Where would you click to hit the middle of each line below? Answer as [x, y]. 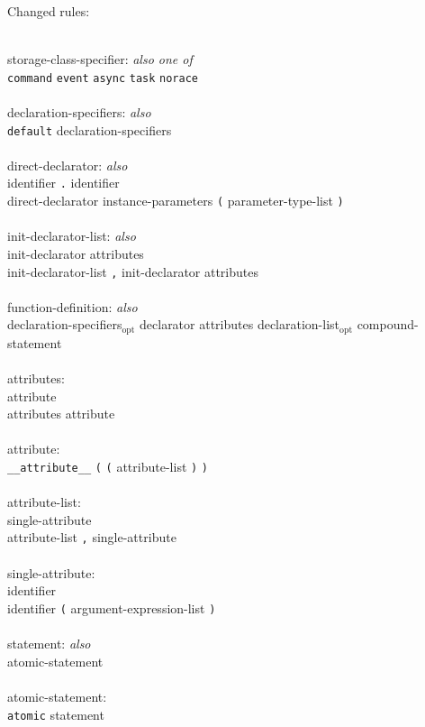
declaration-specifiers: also [79, 112]
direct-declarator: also [68, 165]
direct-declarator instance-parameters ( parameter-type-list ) [176, 201]
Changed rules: [49, 11]
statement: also [49, 644]
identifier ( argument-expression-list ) [112, 607]
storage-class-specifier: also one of [100, 59]
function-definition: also [72, 306]
